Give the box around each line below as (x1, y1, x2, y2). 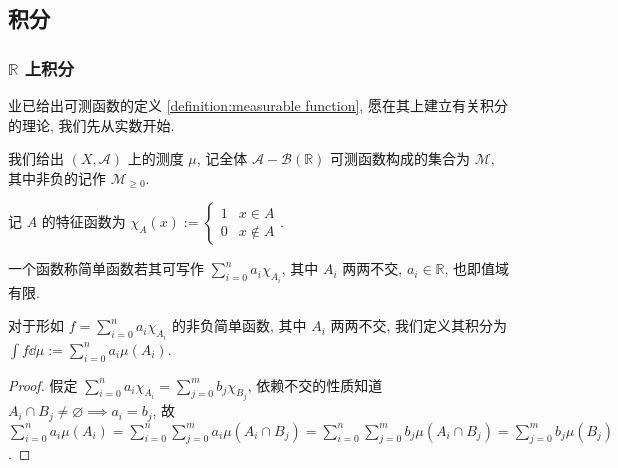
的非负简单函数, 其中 (172, 315, 307, 336)
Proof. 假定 (8, 374, 78, 395)
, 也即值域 (444, 258, 510, 279)
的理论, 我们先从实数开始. (8, 114, 175, 135)
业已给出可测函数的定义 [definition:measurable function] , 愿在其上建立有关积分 (8, 95, 508, 115)
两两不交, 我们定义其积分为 (330, 315, 508, 336)
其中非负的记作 (8, 167, 106, 188)
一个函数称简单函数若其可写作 (8, 258, 204, 279)
